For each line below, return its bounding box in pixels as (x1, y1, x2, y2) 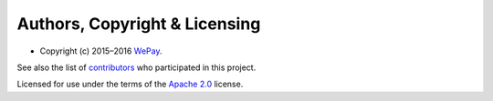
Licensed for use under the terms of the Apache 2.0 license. (16, 78, 244, 90)
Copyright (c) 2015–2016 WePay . (39, 45, 163, 56)
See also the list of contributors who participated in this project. (16, 62, 257, 73)
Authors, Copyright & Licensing (16, 14, 261, 34)
